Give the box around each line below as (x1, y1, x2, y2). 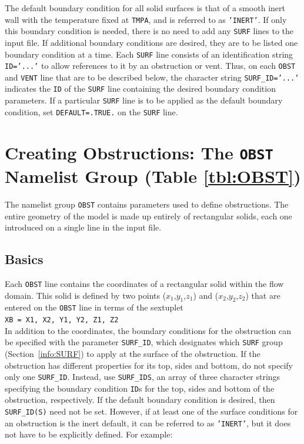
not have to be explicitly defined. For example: (5, 428, 173, 440)
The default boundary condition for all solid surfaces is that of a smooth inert (5, 2, 285, 14)
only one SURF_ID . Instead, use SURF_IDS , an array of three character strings (5, 370, 280, 383)
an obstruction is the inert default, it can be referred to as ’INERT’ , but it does (5, 416, 291, 429)
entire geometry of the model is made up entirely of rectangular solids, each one (5, 209, 292, 222)
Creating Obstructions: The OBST (5, 140, 273, 164)
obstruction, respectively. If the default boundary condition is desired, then (5, 393, 275, 406)
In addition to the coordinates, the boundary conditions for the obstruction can (5, 324, 291, 336)
